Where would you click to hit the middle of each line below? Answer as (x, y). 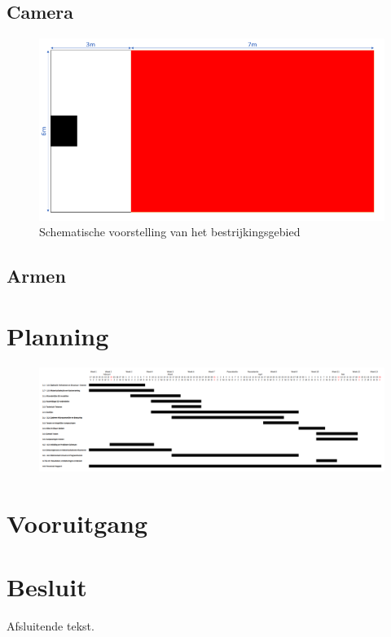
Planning (58, 335)
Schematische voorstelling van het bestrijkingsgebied (170, 232)
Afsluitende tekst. (51, 625)
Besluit (47, 586)
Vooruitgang (77, 523)
